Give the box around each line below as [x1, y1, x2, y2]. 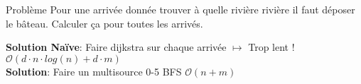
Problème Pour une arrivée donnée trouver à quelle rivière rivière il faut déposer [6, 1, 355, 16]
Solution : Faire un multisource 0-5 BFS [6, 64, 182, 78]
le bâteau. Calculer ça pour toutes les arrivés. [6, 16, 203, 30]
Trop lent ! [248, 40, 295, 54]
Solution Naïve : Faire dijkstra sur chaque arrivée [6, 40, 227, 54]
